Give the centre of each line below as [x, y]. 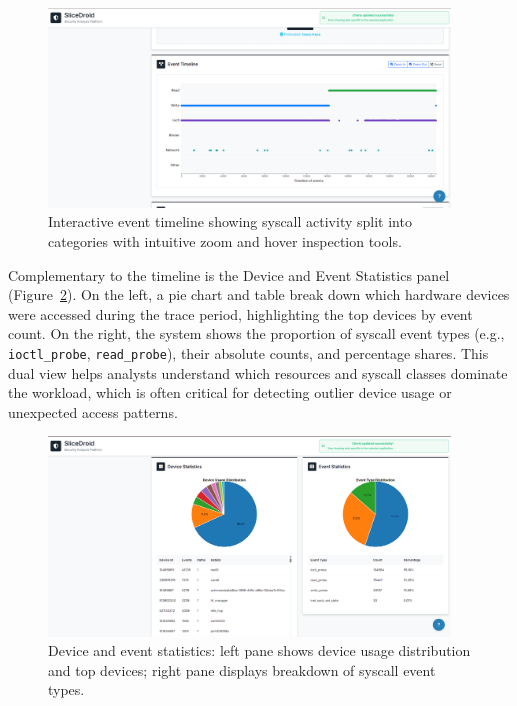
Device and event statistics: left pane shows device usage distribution [259, 650]
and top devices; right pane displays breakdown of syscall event [242, 669]
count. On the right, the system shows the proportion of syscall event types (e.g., [256, 333]
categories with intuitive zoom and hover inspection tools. [225, 241]
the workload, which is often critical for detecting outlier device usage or [230, 392]
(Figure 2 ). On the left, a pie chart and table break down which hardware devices [259, 294]
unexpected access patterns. [93, 411]
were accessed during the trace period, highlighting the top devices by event [240, 313]
